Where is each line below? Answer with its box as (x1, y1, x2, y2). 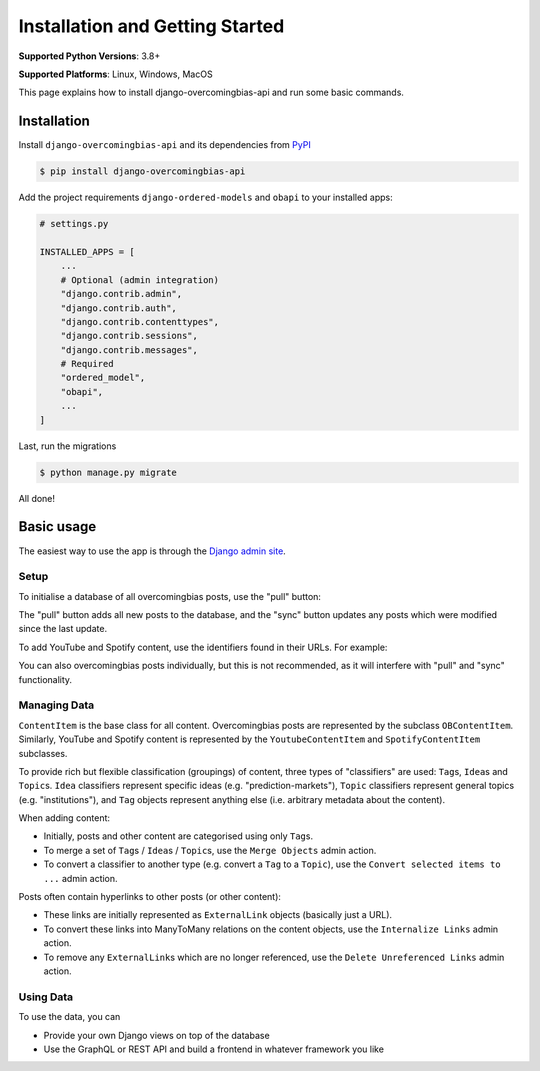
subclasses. (18, 747, 68, 759)
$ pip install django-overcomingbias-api (39, 166, 246, 177)
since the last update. (18, 623, 108, 635)
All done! (18, 492, 55, 504)
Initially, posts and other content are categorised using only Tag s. (43, 830, 314, 842)
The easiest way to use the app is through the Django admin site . (18, 545, 287, 557)
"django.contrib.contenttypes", (60, 316, 220, 327)
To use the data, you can (18, 1011, 121, 1023)
